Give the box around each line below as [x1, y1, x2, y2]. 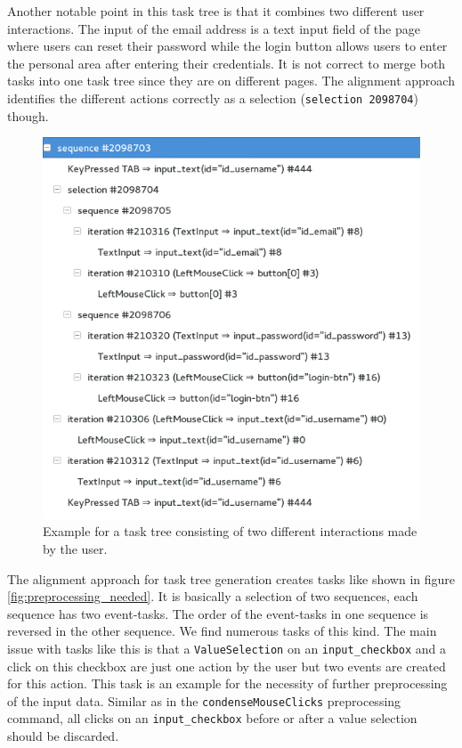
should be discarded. [7, 727, 119, 745]
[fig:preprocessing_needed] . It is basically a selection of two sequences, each [7, 587, 418, 606]
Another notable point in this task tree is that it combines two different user [7, 2, 425, 20]
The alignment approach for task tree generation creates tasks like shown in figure [7, 569, 456, 588]
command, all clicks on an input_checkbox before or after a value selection [7, 709, 417, 728]
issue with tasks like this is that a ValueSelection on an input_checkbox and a [7, 638, 446, 657]
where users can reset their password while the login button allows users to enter [7, 37, 448, 55]
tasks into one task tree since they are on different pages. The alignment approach [7, 71, 455, 90]
